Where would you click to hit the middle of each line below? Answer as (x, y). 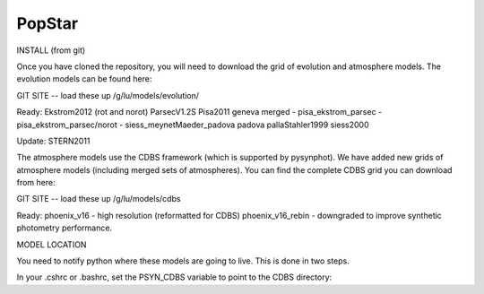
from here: (36, 183)
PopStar (48, 23)
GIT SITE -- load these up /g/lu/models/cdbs (99, 199)
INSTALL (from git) (51, 50)
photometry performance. (64, 228)
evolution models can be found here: (84, 79)
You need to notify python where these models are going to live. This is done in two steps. (183, 261)
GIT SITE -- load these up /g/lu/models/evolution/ (108, 95)
